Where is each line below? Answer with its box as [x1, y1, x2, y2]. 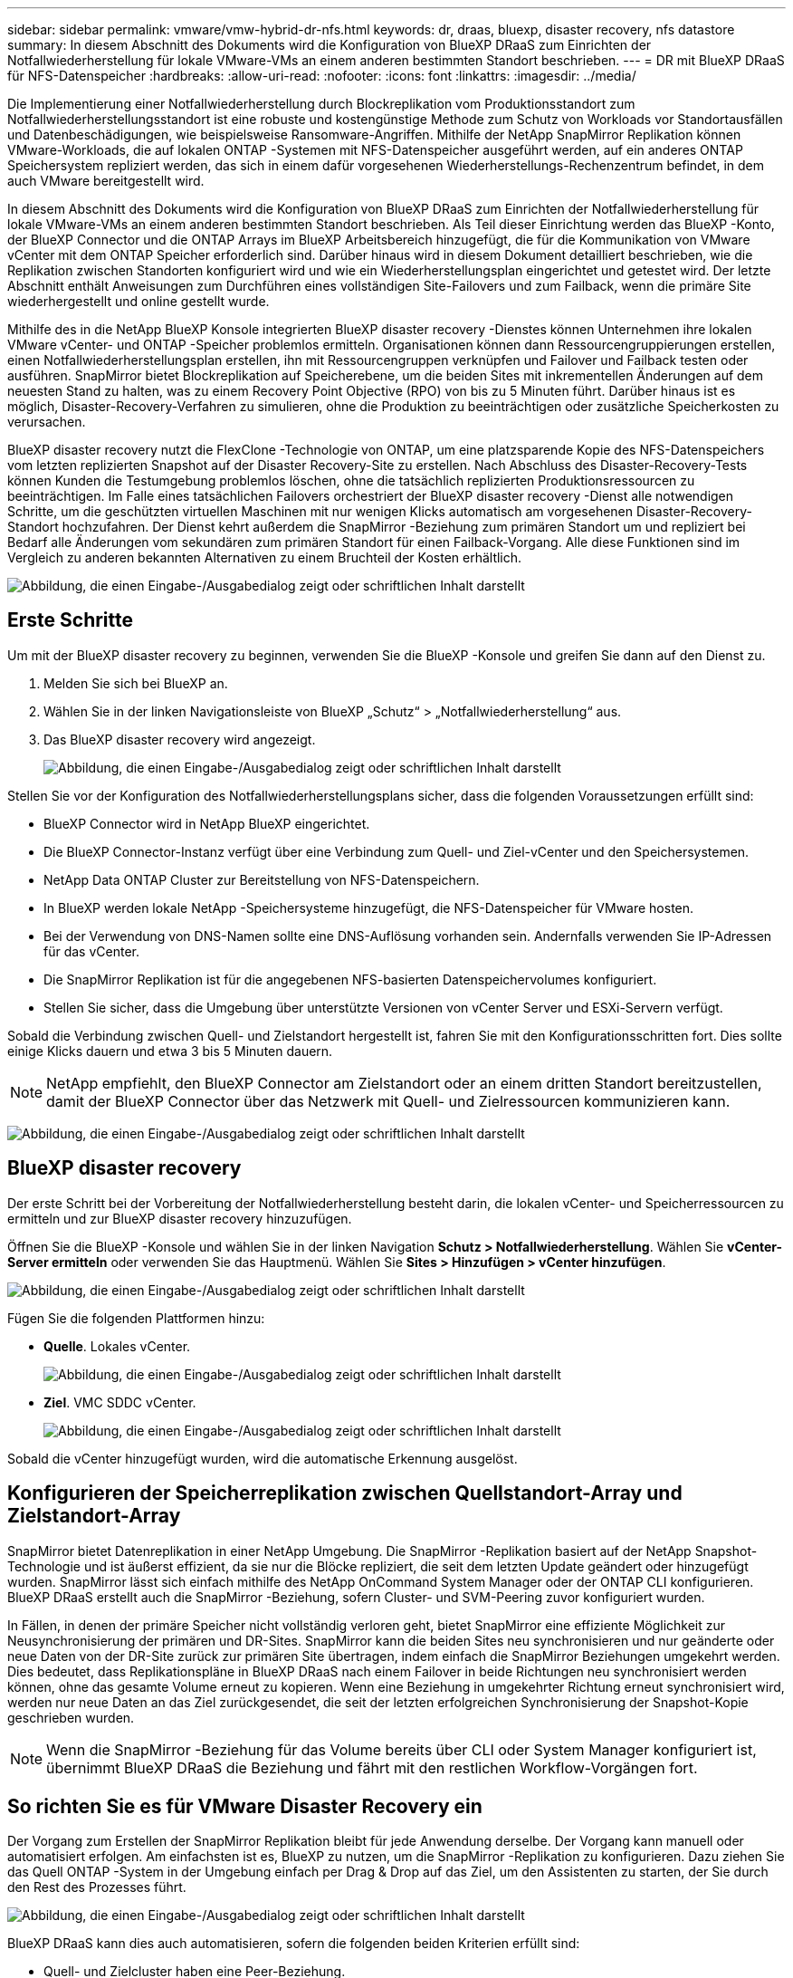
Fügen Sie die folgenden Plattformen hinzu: [7, 1310, 265, 1326]
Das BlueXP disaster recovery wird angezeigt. [43, 731, 316, 747]
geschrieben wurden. [7, 1709, 135, 1725]
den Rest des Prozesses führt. [7, 1879, 186, 1896]
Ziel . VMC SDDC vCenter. [43, 1394, 196, 1410]
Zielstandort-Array [7, 1504, 181, 1528]
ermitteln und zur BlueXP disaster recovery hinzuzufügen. [7, 1210, 352, 1226]
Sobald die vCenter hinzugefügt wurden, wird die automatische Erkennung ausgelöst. [7, 1450, 518, 1466]
